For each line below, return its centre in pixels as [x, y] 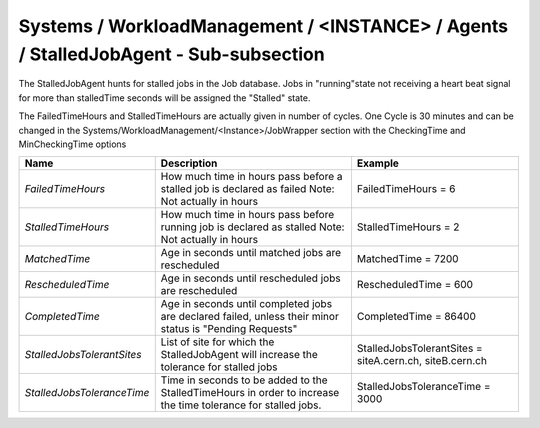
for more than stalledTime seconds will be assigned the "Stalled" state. [164, 97]
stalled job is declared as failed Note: [247, 189]
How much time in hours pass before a [252, 177]
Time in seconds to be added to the [244, 380]
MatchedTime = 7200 [407, 259]
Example [378, 163]
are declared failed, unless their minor [249, 317]
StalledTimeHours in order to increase [250, 393]
